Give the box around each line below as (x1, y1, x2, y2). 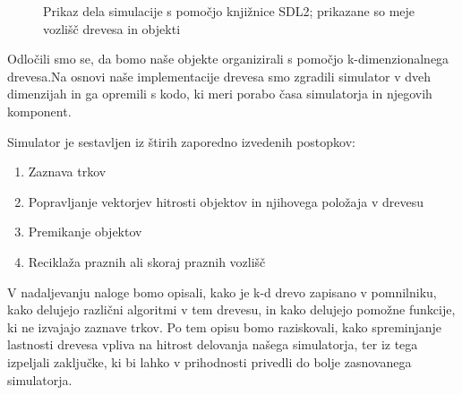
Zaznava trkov (28, 162, 107, 181)
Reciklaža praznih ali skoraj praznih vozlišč (28, 252, 266, 270)
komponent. (7, 101, 72, 120)
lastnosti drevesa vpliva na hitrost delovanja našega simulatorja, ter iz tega (7, 335, 418, 354)
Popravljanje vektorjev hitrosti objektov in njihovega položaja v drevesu (28, 192, 423, 210)
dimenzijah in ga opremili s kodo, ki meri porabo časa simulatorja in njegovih (7, 84, 432, 103)
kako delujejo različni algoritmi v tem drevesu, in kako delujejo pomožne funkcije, (7, 300, 456, 319)
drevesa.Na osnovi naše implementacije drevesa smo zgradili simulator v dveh (7, 66, 432, 85)
